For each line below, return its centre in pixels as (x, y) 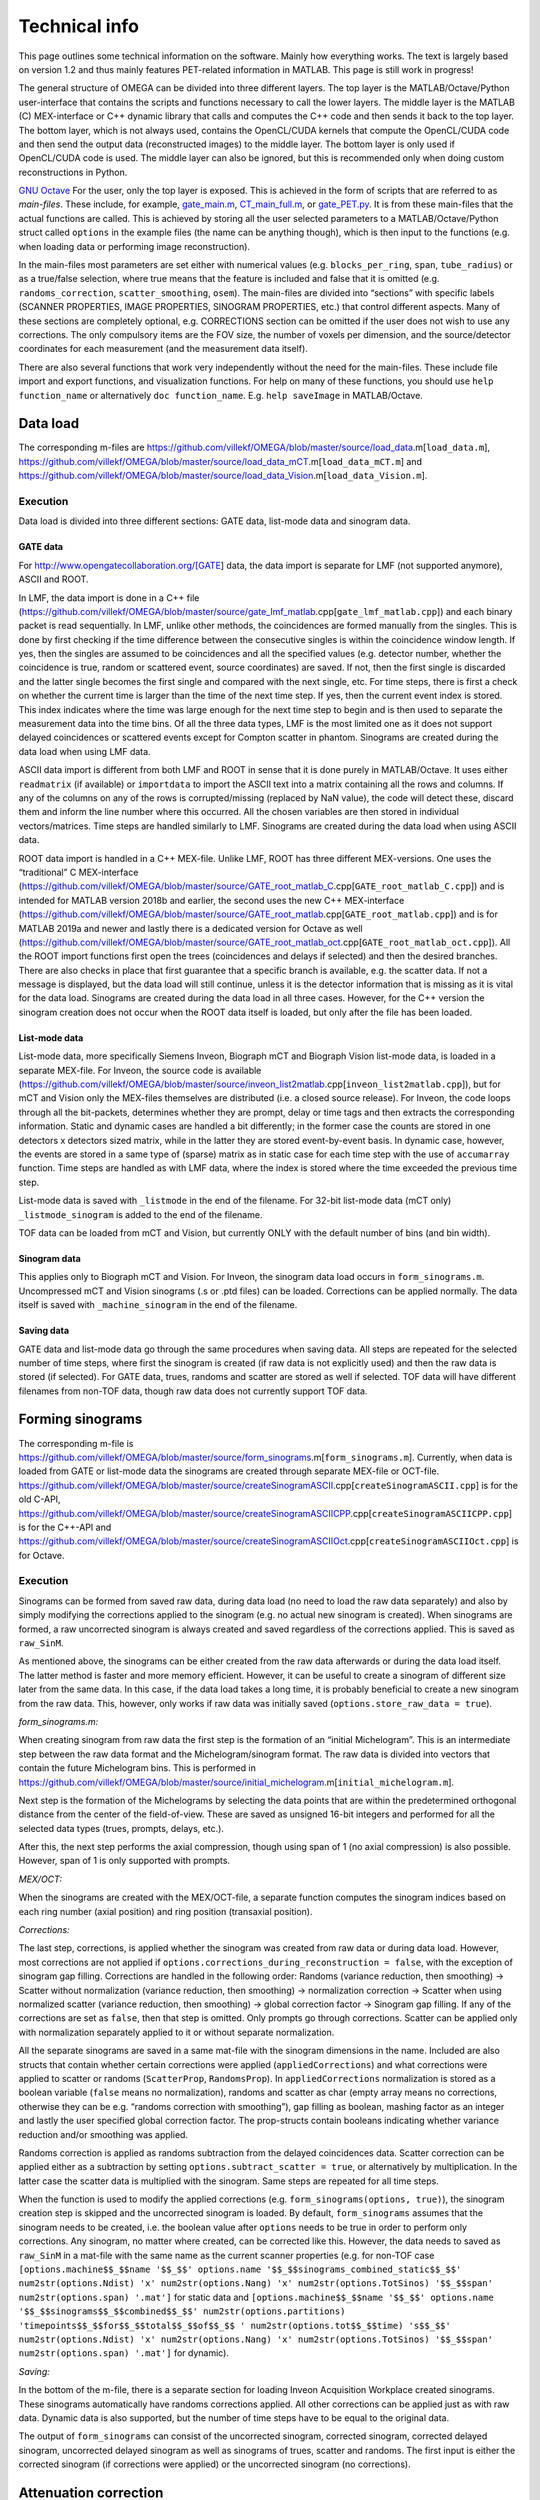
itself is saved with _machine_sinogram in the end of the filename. (158, 1305)
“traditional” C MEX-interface (78, 872)
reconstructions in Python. (73, 172)
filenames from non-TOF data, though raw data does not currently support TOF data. (193, 1391)
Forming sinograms (80, 1419)
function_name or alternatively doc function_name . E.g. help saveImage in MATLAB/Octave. (221, 395)
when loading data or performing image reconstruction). (134, 246)
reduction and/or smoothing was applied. (103, 2134)
